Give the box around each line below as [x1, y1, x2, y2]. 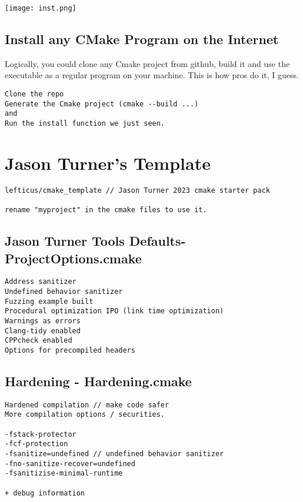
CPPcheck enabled [5, 336, 72, 345]
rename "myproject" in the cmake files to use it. [5, 206, 207, 215]
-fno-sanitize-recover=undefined [5, 459, 135, 468]
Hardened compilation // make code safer [5, 400, 169, 409]
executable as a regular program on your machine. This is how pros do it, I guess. [5, 69, 299, 81]
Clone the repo [5, 90, 64, 99]
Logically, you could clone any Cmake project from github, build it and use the [5, 57, 290, 69]
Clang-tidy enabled [5, 326, 81, 335]
